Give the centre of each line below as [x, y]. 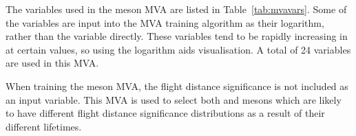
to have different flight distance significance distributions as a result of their [165, 113]
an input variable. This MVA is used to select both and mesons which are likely [174, 99]
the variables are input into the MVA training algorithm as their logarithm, [165, 22]
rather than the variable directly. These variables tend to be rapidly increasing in [177, 36]
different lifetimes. [44, 126]
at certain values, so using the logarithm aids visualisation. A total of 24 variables [178, 49]
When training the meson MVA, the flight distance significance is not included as [177, 86]
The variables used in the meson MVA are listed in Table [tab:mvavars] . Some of [176, 9]
